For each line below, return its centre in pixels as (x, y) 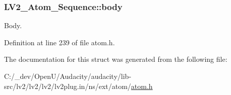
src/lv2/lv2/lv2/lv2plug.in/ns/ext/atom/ (68, 86)
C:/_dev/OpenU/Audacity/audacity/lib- (68, 76)
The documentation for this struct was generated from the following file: (116, 59)
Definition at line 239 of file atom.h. (60, 42)
